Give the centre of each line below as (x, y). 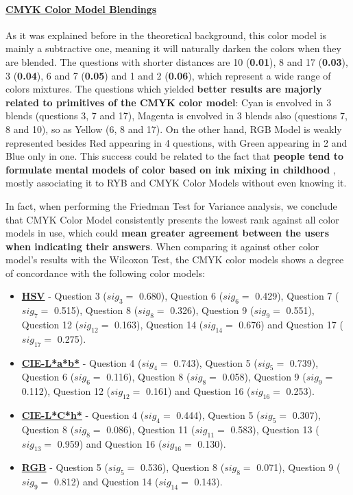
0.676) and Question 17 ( (291, 325)
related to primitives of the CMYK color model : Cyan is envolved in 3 (169, 102)
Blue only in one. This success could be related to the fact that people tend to (175, 156)
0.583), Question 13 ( (275, 429)
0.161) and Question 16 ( (198, 391)
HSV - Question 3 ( (64, 296)
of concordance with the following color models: (106, 273)
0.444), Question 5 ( (218, 415)
